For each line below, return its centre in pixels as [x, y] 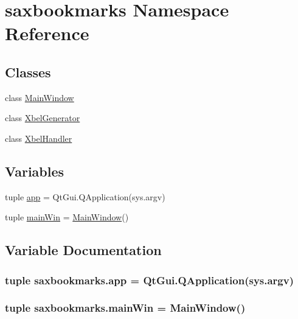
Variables [35, 171]
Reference [47, 33]
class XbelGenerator [43, 118]
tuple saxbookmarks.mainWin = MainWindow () [125, 308]
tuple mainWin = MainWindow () [67, 217]
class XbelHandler [39, 138]
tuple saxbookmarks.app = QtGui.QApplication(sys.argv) [150, 280]
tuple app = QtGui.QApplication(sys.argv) [85, 196]
